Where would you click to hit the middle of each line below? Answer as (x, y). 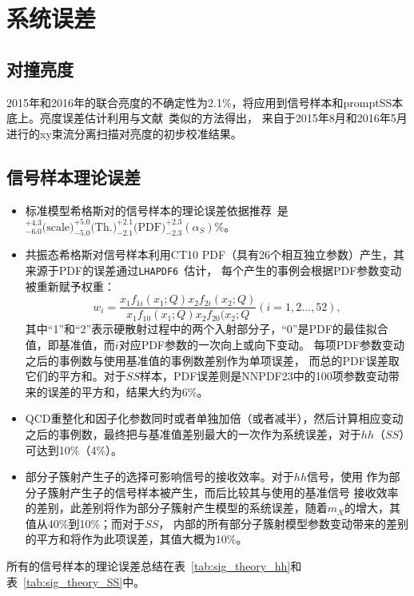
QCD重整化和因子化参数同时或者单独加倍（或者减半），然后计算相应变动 (214, 418)
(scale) (58, 227)
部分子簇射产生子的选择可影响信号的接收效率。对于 (159, 477)
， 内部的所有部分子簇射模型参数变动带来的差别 (283, 523)
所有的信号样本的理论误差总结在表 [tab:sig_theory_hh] (149, 566)
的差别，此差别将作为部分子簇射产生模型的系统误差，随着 (176, 508)
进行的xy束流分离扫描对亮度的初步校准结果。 (124, 133)
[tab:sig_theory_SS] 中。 (84, 581)
